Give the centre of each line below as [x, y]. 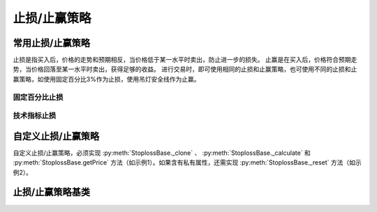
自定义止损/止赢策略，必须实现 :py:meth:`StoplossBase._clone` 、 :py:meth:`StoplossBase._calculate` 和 [162, 153]
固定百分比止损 [38, 97]
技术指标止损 [35, 116]
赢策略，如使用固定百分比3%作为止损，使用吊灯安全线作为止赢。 [106, 79]
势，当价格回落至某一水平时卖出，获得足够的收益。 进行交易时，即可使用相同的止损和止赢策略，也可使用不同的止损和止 [185, 69]
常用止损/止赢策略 [52, 43]
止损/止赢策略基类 [52, 192]
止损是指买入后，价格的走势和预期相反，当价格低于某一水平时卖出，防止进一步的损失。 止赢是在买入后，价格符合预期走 [185, 60]
